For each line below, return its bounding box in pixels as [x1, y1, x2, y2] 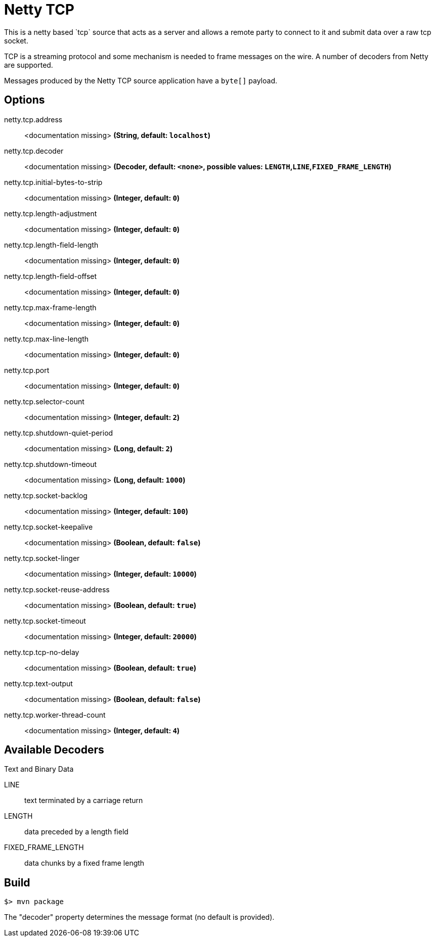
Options [4, 93, 45, 107]
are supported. [4, 60, 53, 69]
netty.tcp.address [4, 115, 63, 124]
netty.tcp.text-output [4, 679, 73, 688]
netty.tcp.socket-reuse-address [4, 585, 110, 594]
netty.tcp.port [4, 365, 50, 374]
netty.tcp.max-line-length [4, 334, 89, 343]
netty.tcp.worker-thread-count [4, 710, 106, 719]
